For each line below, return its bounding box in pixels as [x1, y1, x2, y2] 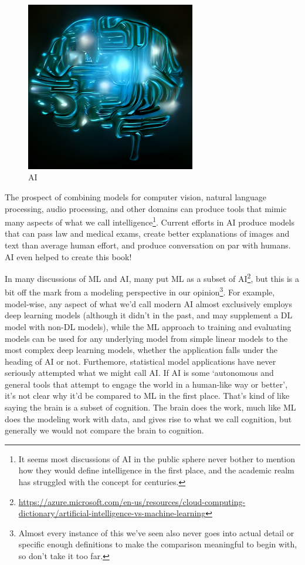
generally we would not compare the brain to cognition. [5, 424, 204, 436]
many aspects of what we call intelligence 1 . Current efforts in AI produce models [5, 214, 294, 228]
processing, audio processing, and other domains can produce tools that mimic [5, 202, 287, 214]
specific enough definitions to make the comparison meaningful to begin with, [18, 538, 297, 550]
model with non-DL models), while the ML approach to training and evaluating [5, 320, 292, 332]
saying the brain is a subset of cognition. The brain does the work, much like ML [5, 401, 296, 413]
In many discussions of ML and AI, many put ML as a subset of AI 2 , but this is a [5, 271, 299, 284]
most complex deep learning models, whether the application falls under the [5, 344, 278, 356]
